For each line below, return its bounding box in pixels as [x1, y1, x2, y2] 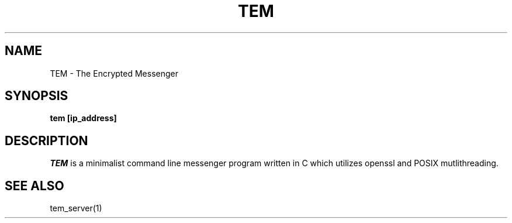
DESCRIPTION [5, 133, 88, 148]
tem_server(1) [50, 203, 102, 214]
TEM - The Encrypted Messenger [50, 68, 178, 78]
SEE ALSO [5, 178, 64, 193]
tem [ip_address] [50, 113, 117, 123]
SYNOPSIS [5, 88, 68, 104]
